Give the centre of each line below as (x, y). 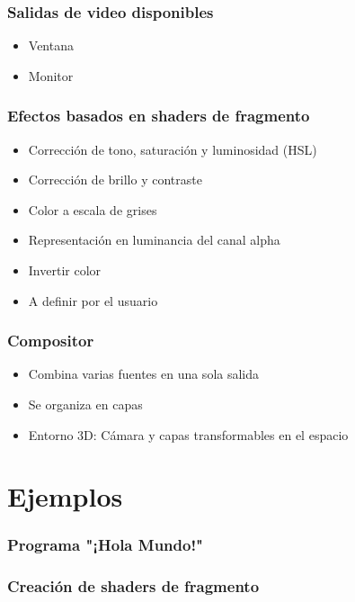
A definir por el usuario (93, 300)
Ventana (51, 45)
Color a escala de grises (93, 209)
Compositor (51, 341)
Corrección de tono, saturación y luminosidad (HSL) (173, 149)
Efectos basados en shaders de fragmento (159, 116)
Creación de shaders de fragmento (133, 586)
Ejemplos (65, 496)
